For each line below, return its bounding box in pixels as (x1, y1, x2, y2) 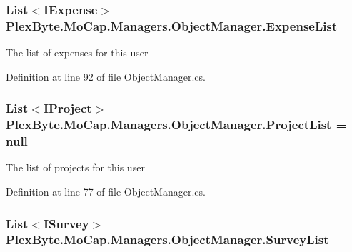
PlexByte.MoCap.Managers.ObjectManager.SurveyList (6, 231, 329, 248)
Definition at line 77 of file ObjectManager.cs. (6, 183, 206, 198)
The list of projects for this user (6, 160, 145, 175)
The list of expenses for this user (6, 45, 149, 60)
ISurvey (43, 214, 89, 232)
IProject (43, 99, 92, 117)
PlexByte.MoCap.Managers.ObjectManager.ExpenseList (6, 16, 338, 34)
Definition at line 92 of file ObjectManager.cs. (6, 69, 206, 84)
